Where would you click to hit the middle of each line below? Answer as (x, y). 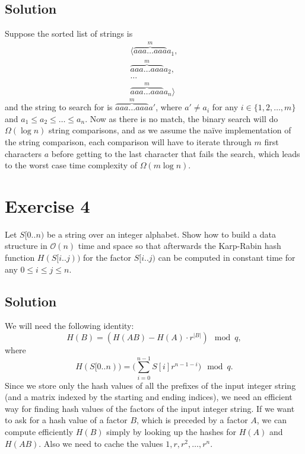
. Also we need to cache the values (101, 443)
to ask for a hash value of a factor (66, 420)
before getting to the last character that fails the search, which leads (176, 153)
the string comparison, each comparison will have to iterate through (128, 141)
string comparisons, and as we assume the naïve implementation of (170, 130)
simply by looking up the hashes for (171, 432)
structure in (26, 246)
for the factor (107, 257)
